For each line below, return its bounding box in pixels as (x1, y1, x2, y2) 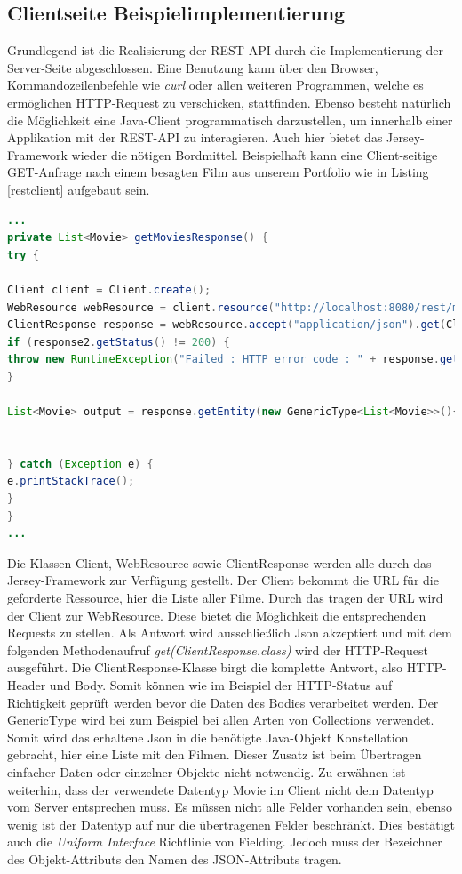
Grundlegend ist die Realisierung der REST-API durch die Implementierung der (7, 41, 443, 60)
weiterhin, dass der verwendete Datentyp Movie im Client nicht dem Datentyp (7, 780, 434, 798)
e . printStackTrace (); (7, 475, 135, 488)
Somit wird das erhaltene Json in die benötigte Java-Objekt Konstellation (7, 727, 409, 746)
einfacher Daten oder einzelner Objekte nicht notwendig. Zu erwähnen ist (7, 762, 406, 781)
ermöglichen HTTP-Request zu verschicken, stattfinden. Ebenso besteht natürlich (7, 92, 451, 111)
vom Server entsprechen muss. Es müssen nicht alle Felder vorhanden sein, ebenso (7, 798, 452, 816)
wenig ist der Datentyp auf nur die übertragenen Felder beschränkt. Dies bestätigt (7, 814, 455, 833)
